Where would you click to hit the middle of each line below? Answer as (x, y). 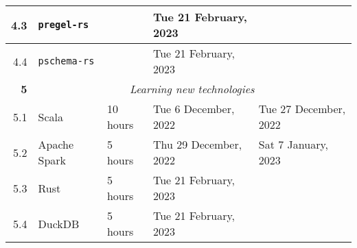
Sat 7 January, (293, 144)
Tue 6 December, (194, 109)
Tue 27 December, (302, 109)
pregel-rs (64, 25)
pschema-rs (66, 61)
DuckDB (59, 223)
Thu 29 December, (197, 144)
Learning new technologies (192, 89)
